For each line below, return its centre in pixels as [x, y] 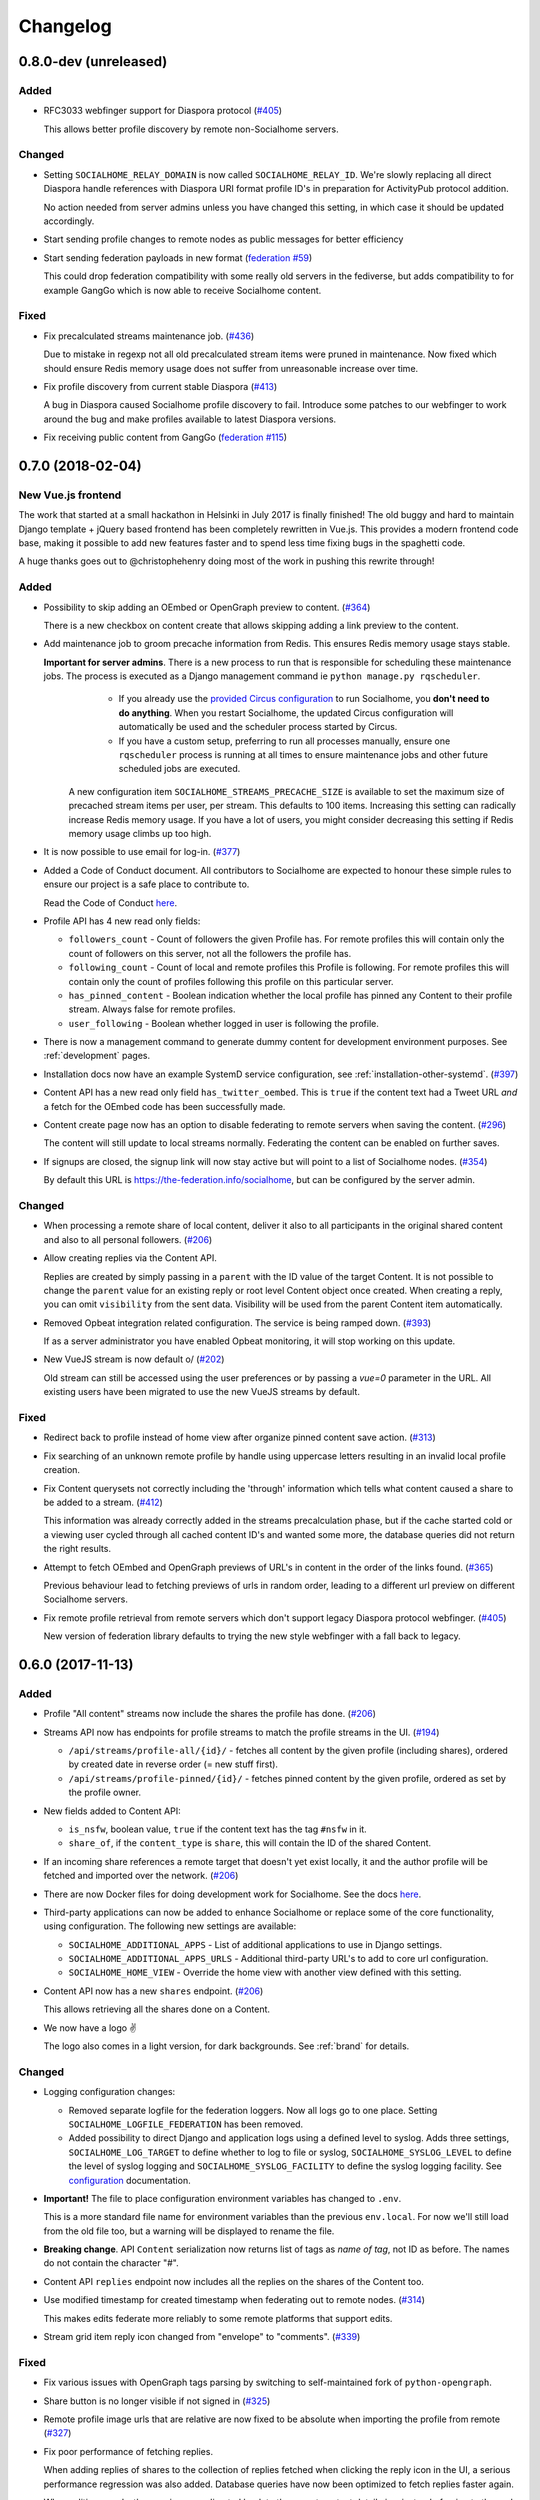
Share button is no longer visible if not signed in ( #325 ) [157, 2401]
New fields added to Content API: [112, 1811]
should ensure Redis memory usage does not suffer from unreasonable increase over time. [231, 368]
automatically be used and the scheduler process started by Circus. [258, 727]
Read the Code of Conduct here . [110, 902]
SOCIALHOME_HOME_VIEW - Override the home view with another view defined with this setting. [265, 1972]
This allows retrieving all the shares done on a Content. [156, 2009]
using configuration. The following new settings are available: [170, 1926]
